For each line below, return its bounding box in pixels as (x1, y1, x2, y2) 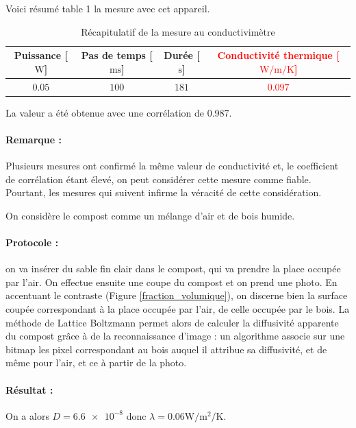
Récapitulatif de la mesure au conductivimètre (81, 24, 275, 38)
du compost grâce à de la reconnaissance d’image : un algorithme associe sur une (5, 329, 345, 343)
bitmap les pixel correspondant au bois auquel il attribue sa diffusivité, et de (5, 342, 327, 356)
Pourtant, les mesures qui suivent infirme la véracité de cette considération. (5, 185, 322, 200)
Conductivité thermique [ (217, 48, 340, 62)
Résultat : (5, 382, 53, 396)
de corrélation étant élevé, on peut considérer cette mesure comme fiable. (5, 171, 311, 186)
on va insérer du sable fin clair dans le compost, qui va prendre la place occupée (5, 261, 341, 276)
